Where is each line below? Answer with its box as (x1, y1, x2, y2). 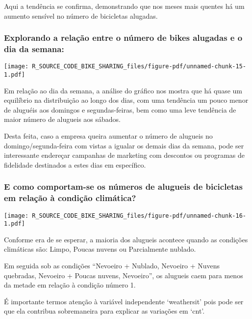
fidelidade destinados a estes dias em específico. (4, 159, 146, 170)
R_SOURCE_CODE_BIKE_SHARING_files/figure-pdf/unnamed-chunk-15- (32, 63, 246, 70)
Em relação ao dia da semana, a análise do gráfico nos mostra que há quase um (4, 85, 242, 95)
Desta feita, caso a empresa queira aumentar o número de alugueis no (4, 131, 213, 141)
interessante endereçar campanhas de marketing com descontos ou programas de (4, 150, 245, 160)
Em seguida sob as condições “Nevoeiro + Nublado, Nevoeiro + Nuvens (4, 261, 220, 271)
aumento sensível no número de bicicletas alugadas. (4, 10, 158, 21)
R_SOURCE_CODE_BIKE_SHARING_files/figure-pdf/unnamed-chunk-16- (32, 212, 246, 219)
